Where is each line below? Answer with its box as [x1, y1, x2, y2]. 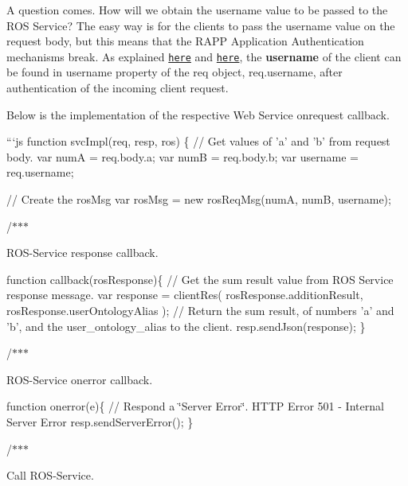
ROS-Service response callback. [6, 244, 159, 261]
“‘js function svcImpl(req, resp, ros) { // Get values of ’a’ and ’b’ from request [6, 133, 390, 150]
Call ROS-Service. [6, 467, 94, 484]
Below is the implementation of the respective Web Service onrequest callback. [6, 106, 390, 122]
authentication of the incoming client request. [6, 80, 229, 96]
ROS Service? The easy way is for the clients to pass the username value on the [6, 17, 395, 33]
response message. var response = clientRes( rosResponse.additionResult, [6, 286, 363, 303]
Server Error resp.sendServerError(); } [6, 413, 194, 430]
